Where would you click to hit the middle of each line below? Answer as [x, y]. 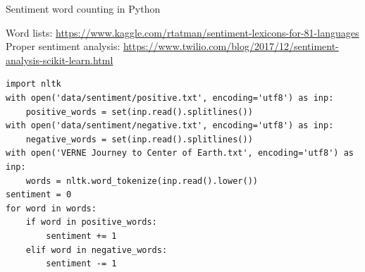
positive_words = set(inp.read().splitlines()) [139, 112]
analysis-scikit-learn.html [60, 60]
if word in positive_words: [91, 222]
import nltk [33, 84]
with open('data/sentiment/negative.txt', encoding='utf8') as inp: [170, 126]
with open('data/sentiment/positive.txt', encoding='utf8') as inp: [170, 98]
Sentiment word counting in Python [83, 8]
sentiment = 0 [39, 195]
